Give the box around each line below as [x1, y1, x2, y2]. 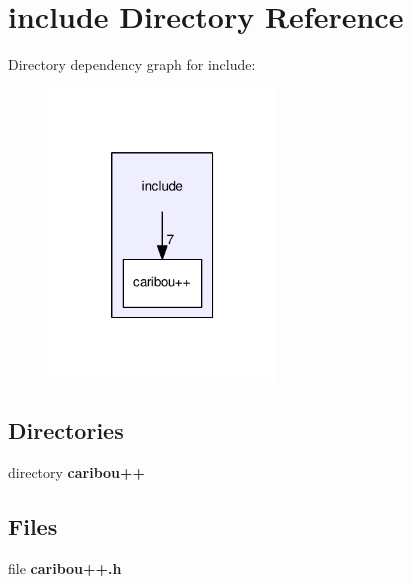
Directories [8, 414, 124, 445]
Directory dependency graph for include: [8, 54, 256, 75]
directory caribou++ [8, 461, 146, 482]
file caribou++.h [8, 557, 122, 578]
